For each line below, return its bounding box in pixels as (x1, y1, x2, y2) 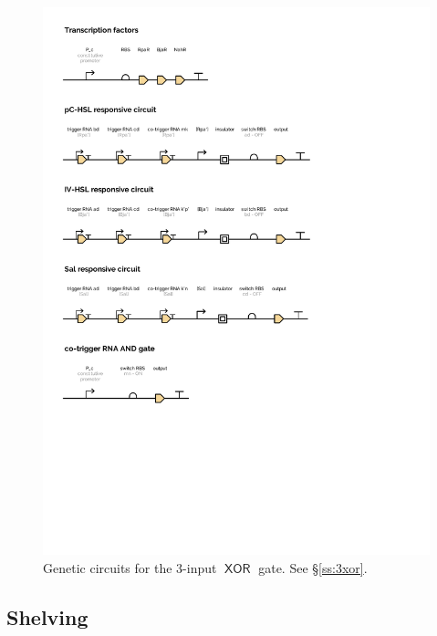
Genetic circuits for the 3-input (43, 558, 217, 577)
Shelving (6, 602, 88, 631)
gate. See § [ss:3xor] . (258, 558, 368, 577)
